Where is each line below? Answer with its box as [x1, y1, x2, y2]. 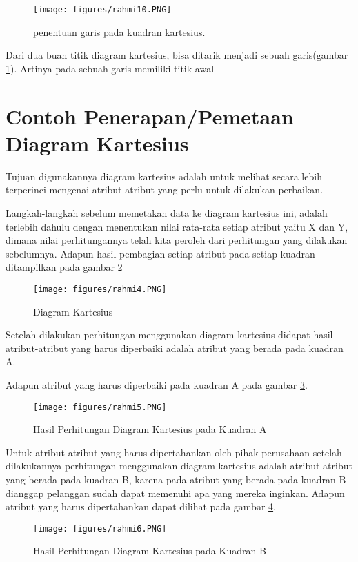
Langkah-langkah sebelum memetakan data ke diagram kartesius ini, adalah [6, 205, 328, 220]
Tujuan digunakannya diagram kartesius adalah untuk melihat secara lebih [6, 168, 322, 183]
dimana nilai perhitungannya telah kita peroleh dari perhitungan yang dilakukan [6, 233, 348, 247]
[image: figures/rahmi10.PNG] [33, 5, 172, 14]
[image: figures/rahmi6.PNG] [33, 523, 167, 534]
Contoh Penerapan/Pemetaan [6, 101, 294, 130]
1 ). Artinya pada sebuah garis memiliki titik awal [6, 61, 215, 75]
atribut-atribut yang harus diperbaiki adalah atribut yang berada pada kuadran [6, 340, 344, 355]
